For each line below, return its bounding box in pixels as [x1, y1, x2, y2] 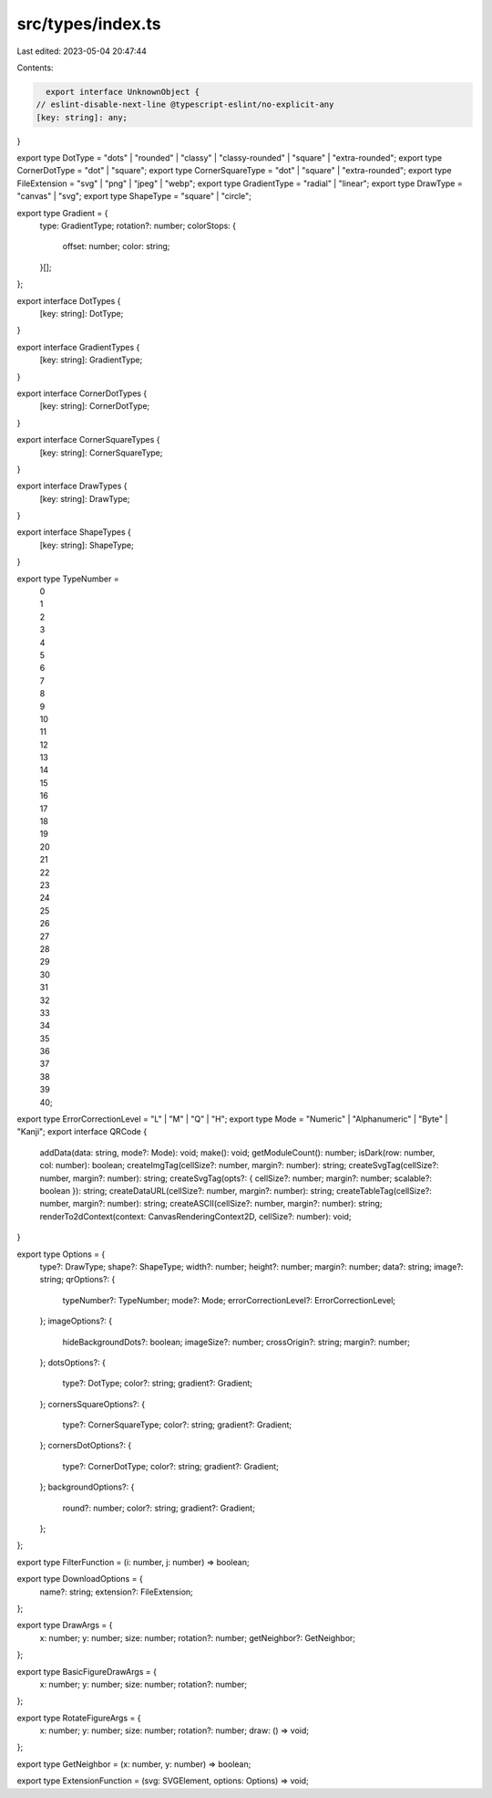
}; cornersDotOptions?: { [39, 1440, 132, 1451]
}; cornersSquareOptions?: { [39, 1398, 146, 1409]
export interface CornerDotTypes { [16, 388, 148, 399]
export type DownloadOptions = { [16, 1573, 143, 1584]
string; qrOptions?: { [39, 1274, 116, 1285]
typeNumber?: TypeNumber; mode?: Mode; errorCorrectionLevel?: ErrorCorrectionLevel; [62, 1294, 396, 1305]
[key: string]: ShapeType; [39, 539, 134, 550]
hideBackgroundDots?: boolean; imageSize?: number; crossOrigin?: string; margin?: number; [62, 1336, 410, 1347]
